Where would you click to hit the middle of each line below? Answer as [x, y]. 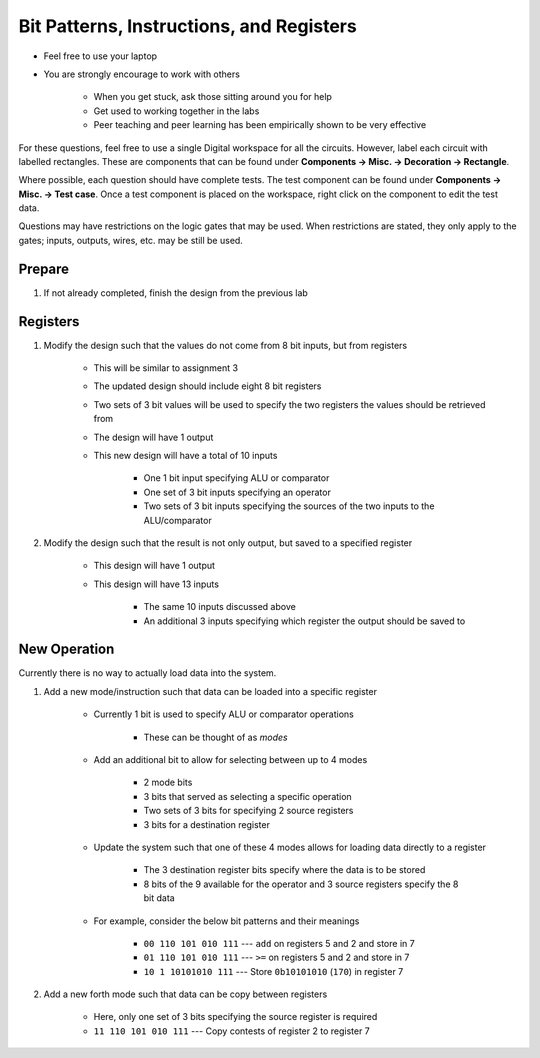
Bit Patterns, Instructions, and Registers [187, 26]
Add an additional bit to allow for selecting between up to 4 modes [230, 759]
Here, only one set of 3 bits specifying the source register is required [235, 1017]
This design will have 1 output [154, 566]
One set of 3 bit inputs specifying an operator [237, 492]
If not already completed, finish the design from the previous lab [176, 292]
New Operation [66, 649]
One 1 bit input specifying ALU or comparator [236, 478]
